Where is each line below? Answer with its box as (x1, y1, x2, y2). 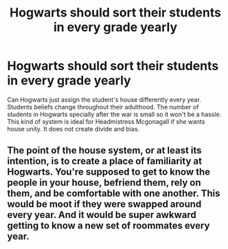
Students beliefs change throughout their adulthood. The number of (7, 102, 199, 111)
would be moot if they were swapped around (7, 198, 202, 210)
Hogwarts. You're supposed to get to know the (7, 166, 211, 178)
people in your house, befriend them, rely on (7, 177, 201, 188)
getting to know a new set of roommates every (7, 220, 210, 232)
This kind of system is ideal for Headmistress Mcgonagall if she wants (7, 117, 205, 125)
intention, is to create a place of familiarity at (7, 155, 203, 167)
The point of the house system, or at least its (7, 144, 202, 156)
